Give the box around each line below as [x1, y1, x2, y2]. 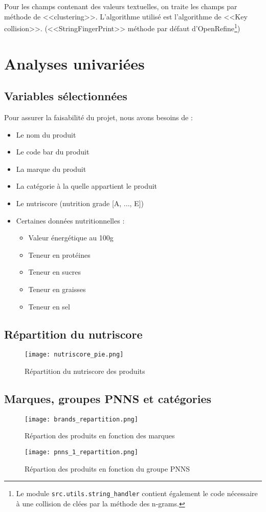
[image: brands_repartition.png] [25, 415, 138, 423]
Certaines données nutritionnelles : [16, 215, 125, 226]
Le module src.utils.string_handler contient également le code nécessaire [16, 488, 258, 499]
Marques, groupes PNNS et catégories [4, 390, 211, 406]
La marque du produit [16, 163, 86, 174]
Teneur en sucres [28, 266, 81, 277]
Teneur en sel [28, 301, 70, 311]
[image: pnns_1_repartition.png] [25, 449, 138, 456]
